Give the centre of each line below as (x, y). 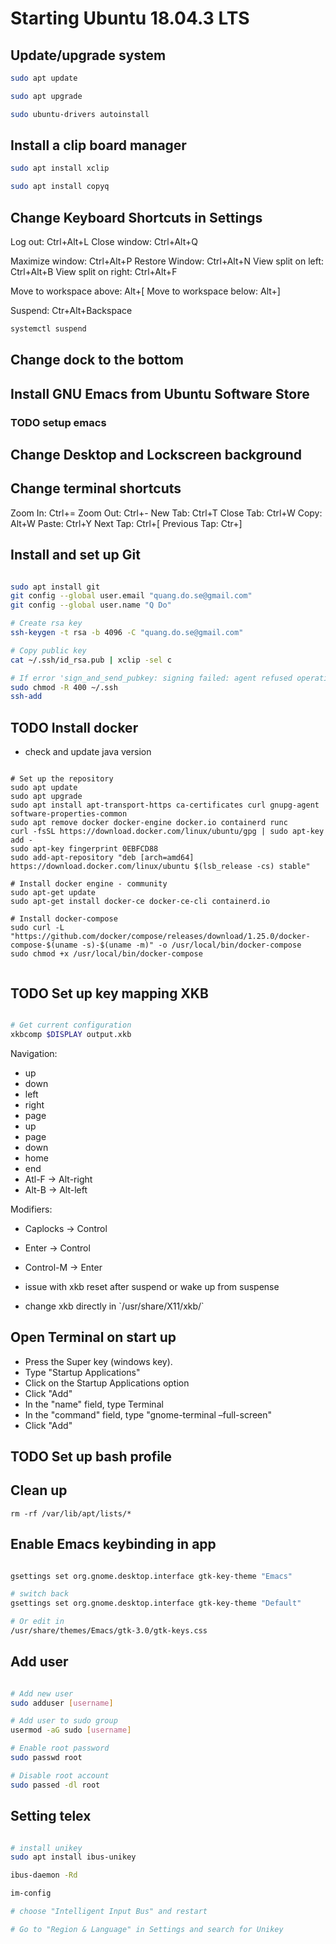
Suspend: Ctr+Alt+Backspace (71, 310)
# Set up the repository (62, 779)
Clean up (39, 1490)
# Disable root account (60, 1775)
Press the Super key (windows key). (98, 1361)
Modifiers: (31, 1209)
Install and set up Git (75, 555)
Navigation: (34, 1053)
